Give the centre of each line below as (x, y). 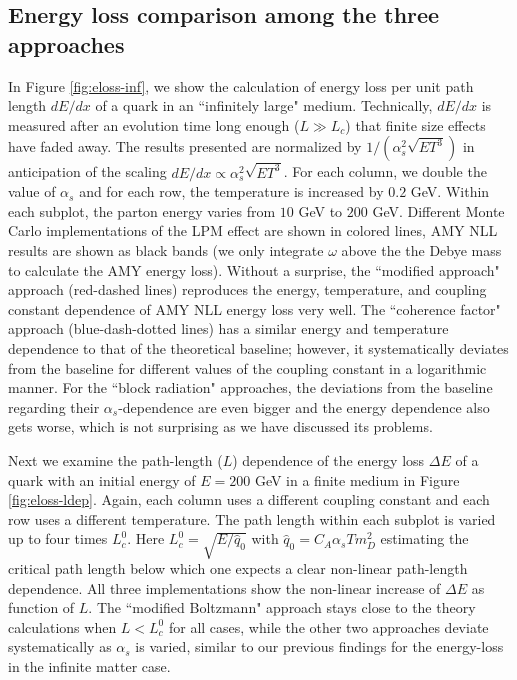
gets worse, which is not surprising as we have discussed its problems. (220, 426)
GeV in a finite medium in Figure (357, 479)
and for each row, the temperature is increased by (231, 191)
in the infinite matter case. (89, 666)
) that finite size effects (415, 124)
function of (41, 607)
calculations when (62, 626)
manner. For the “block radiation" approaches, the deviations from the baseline (250, 387)
